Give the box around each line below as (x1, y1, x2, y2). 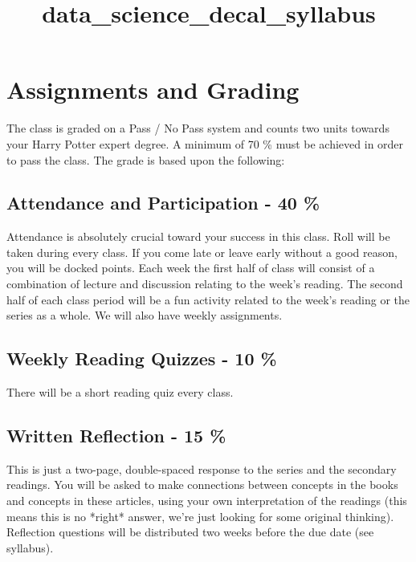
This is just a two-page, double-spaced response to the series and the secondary (6, 460, 397, 477)
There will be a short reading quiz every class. (6, 384, 234, 401)
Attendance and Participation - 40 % (6, 190, 320, 215)
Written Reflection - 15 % (6, 423, 226, 448)
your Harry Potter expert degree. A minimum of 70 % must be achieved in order (6, 135, 404, 152)
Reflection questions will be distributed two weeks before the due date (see (6, 523, 374, 540)
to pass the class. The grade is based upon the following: (6, 151, 285, 168)
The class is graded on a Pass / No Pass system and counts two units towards (6, 120, 389, 136)
